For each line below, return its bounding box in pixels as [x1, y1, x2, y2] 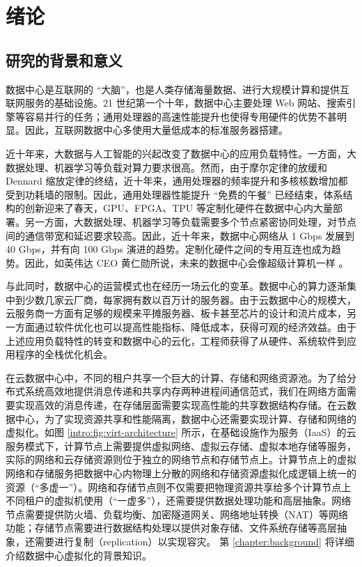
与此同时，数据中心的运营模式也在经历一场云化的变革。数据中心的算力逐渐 [6, 279, 347, 293]
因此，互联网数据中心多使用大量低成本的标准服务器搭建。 [24, 123, 288, 137]
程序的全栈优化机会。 [15, 347, 113, 362]
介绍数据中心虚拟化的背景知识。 [6, 547, 152, 562]
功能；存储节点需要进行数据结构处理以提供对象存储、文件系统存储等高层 [6, 520, 337, 535]
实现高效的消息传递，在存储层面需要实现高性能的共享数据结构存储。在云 [15, 398, 347, 412]
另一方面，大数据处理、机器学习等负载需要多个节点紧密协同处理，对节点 [24, 214, 356, 228]
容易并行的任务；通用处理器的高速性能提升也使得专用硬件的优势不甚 [24, 109, 337, 123]
